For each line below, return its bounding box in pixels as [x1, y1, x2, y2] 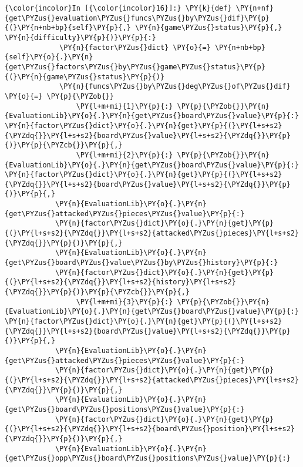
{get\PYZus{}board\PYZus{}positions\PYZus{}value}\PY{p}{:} [5, 405, 245, 414]
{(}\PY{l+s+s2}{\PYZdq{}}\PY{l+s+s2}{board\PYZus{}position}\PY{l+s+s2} [5, 425, 295, 434]
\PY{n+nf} [235, 4, 274, 12]
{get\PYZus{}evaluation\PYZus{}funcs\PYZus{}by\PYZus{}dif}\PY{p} [5, 14, 270, 22]
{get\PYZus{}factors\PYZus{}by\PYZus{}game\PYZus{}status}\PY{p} [5, 62, 265, 71]
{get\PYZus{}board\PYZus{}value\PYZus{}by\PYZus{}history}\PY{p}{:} [5, 258, 278, 267]
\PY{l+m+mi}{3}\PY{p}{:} [76, 297, 173, 306]
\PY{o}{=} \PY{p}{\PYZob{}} [5, 92, 115, 100]
